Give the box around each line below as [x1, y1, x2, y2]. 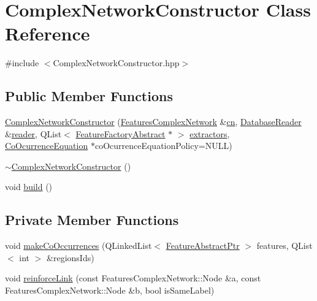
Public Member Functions [5, 86, 173, 105]
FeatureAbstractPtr [166, 239, 240, 252]
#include [5, 56, 39, 69]
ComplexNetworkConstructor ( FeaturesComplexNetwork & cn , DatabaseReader [5, 115, 302, 128]
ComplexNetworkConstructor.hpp [53, 56, 180, 69]
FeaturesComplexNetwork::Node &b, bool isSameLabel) [5, 284, 215, 297]
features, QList [256, 239, 313, 252]
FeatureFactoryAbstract [75, 127, 166, 140]
